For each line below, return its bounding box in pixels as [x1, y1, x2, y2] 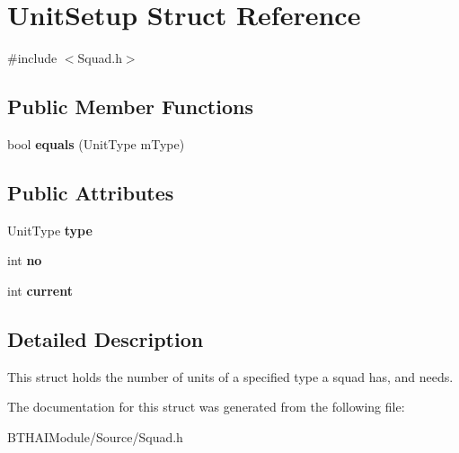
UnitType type [7, 220, 93, 239]
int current [7, 280, 73, 299]
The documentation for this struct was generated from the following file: [7, 397, 405, 416]
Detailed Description [7, 324, 204, 352]
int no [7, 251, 42, 270]
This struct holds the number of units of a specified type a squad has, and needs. [7, 367, 454, 386]
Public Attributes [7, 178, 174, 206]
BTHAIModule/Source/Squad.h [7, 427, 183, 446]
